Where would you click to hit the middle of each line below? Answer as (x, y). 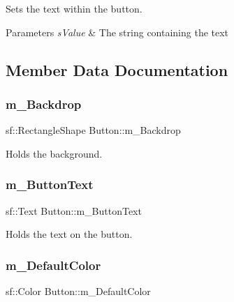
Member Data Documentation (117, 69)
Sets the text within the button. (74, 8)
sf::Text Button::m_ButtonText (74, 210)
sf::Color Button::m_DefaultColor (78, 291)
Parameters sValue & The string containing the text (117, 32)
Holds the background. (54, 153)
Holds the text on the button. (69, 234)
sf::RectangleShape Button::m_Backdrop (93, 130)
